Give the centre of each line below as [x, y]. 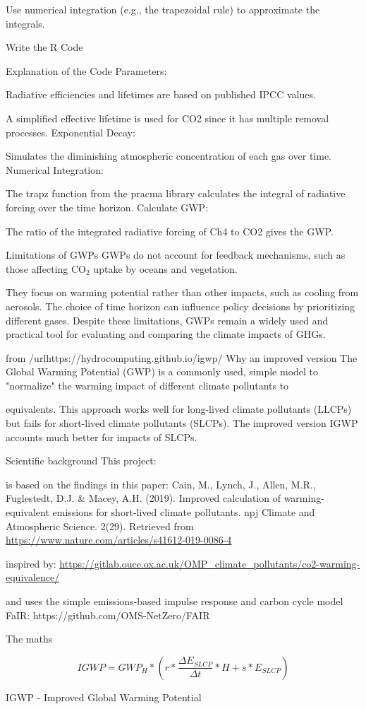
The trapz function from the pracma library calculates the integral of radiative [176, 193]
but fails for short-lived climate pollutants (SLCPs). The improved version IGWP [182, 423]
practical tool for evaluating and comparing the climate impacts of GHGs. [166, 334]
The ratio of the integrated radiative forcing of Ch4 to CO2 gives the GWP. [170, 231]
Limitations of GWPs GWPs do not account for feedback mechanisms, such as [176, 255]
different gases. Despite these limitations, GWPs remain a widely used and [167, 320]
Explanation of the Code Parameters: [86, 70]
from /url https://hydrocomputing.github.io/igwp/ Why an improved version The [182, 357]
